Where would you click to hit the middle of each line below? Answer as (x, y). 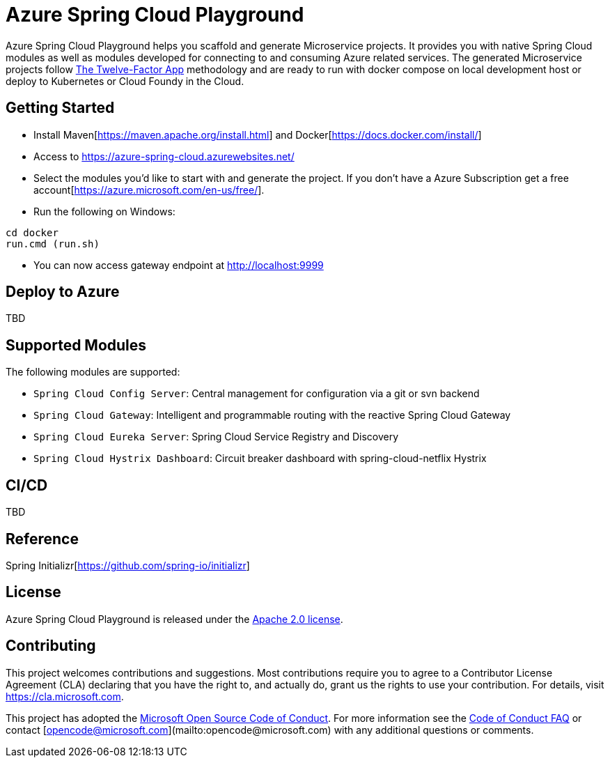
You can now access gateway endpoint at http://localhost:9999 (179, 265)
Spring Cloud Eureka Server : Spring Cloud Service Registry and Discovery (216, 437)
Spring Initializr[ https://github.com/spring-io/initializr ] (128, 565)
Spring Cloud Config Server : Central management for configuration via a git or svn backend (257, 394)
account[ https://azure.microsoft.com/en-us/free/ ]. (149, 190)
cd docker (32, 232)
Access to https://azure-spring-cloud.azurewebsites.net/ (164, 156)
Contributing (51, 646)
